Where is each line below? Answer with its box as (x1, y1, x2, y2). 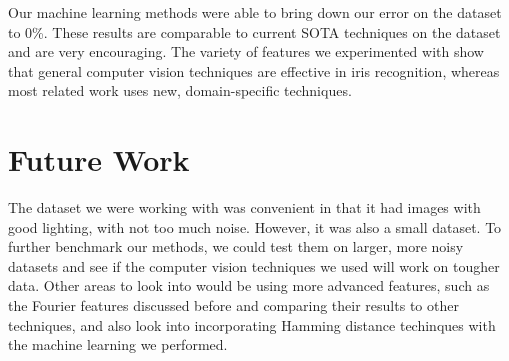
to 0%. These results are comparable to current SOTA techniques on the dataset (8, 21, 501, 42)
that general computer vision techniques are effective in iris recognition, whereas (8, 60, 500, 81)
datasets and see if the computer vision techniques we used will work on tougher (8, 255, 500, 276)
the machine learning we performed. (8, 334, 228, 355)
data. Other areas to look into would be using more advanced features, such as (8, 275, 490, 296)
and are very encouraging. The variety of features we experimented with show (8, 41, 484, 62)
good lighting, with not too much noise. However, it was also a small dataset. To (8, 216, 502, 237)
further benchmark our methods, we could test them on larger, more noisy (8, 236, 464, 257)
